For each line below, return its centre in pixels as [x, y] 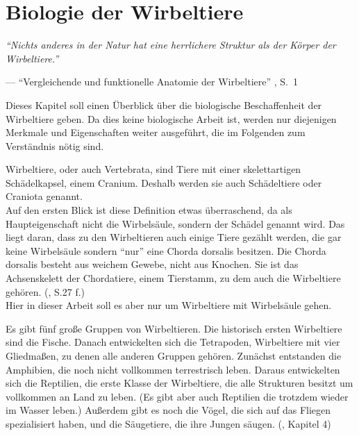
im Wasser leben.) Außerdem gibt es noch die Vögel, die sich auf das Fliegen [168, 410]
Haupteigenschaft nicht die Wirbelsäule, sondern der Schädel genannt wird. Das [175, 223]
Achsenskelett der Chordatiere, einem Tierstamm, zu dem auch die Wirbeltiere [173, 278]
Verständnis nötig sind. [55, 145]
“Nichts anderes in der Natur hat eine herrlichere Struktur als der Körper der [171, 45]
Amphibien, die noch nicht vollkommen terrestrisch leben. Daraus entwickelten [173, 369]
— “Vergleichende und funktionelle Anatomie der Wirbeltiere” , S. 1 [152, 82]
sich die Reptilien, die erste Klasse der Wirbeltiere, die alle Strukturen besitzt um [179, 383]
